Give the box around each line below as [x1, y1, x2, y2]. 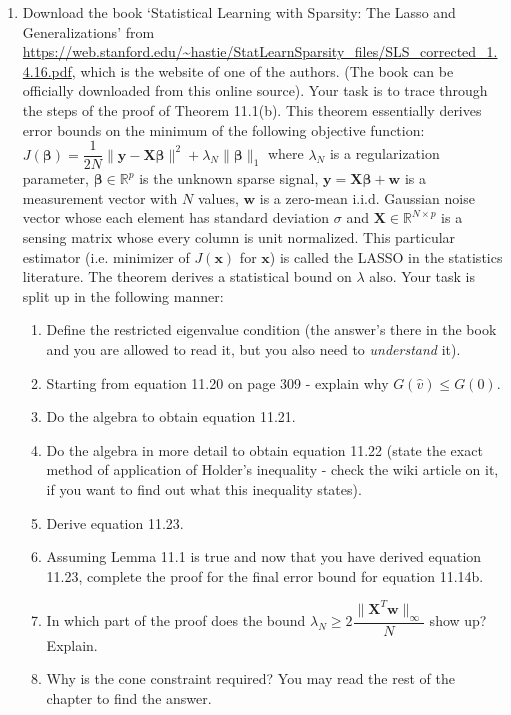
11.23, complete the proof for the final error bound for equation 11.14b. [46, 565, 484, 586]
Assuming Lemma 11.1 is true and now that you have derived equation [46, 546, 482, 567]
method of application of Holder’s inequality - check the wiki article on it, [46, 459, 499, 480]
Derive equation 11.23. [46, 512, 184, 533]
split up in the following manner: [22, 285, 224, 306]
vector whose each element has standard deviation [22, 207, 330, 228]
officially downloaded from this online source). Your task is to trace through [22, 80, 488, 101]
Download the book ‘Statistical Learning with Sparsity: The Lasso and [22, 2, 456, 22]
